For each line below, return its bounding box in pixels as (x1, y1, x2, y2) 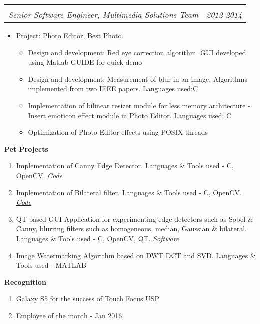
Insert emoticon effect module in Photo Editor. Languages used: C (28, 110, 232, 120)
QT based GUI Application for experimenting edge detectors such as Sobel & (16, 213, 253, 224)
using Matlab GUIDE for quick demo (28, 57, 142, 67)
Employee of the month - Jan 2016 (16, 310, 122, 320)
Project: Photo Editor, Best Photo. (16, 30, 124, 40)
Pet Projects (4, 143, 48, 154)
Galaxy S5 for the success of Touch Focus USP (16, 293, 160, 304)
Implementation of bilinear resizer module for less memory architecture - (28, 100, 250, 110)
